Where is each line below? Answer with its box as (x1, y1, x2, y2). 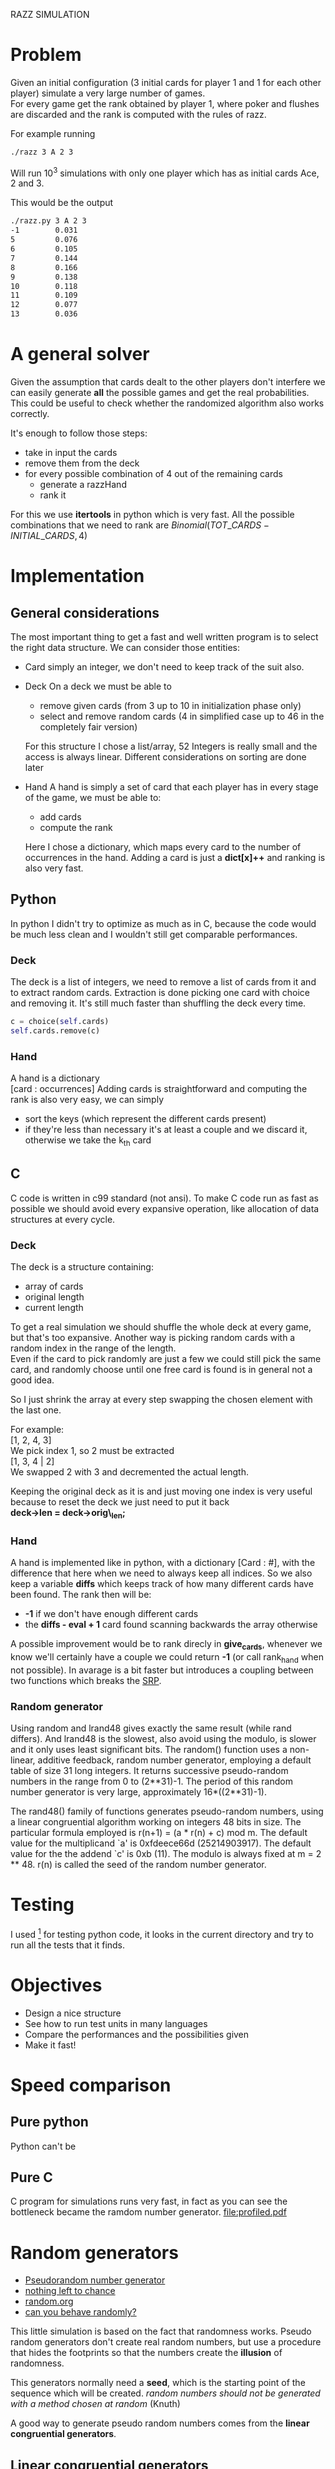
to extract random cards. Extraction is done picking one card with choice (10, 987, 310, 999)
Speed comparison (10, 2074, 172, 2096)
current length (24, 1302, 84, 1314)
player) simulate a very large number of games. (10, 87, 206, 99)
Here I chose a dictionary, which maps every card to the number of (24, 841, 302, 853)
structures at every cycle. (10, 1213, 116, 1225)
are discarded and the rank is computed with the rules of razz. (10, 108, 267, 120)
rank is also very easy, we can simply (10, 1094, 164, 1106)
